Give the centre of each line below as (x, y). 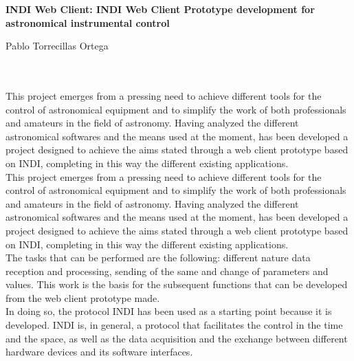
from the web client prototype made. (83, 297)
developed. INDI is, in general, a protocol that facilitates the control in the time (174, 325)
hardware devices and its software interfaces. (99, 352)
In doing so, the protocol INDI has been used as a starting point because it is (169, 311)
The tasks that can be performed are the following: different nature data (158, 258)
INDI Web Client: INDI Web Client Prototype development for (160, 9)
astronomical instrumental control (88, 22)
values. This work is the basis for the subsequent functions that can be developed (177, 284)
